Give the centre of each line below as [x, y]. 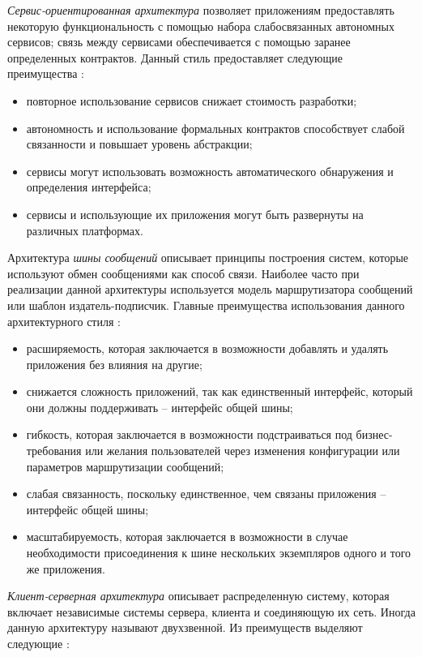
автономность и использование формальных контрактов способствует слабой [215, 128]
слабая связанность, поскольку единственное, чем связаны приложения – [206, 494]
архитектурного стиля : [64, 321]
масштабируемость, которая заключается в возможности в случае [187, 537]
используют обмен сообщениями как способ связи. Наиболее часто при [183, 273]
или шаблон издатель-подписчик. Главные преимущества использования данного [206, 305]
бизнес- [374, 434]
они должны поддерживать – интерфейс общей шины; [160, 407]
